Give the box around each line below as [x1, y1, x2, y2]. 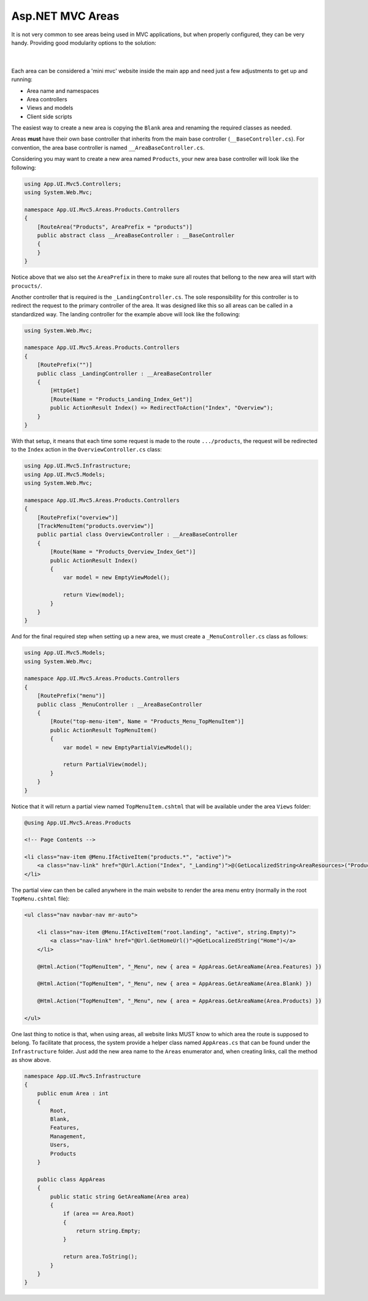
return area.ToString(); [63, 1253, 138, 1260]
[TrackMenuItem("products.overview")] [37, 523, 154, 529]
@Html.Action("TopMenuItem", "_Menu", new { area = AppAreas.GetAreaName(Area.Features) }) [37, 963, 322, 970]
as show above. [11, 1057, 52, 1064]
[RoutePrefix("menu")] [37, 692, 105, 700]
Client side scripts [26, 112, 73, 120]
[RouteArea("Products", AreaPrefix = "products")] [37, 223, 193, 230]
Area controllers [26, 95, 67, 103]
